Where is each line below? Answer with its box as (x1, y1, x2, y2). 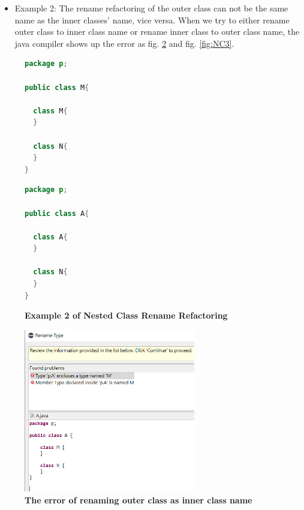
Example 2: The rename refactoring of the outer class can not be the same (14, 2, 288, 14)
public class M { (25, 83, 89, 92)
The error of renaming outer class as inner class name (25, 493, 252, 506)
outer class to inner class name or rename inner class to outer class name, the (14, 25, 300, 38)
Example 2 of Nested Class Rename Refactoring (25, 309, 228, 322)
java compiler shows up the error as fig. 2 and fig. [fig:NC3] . (14, 37, 234, 49)
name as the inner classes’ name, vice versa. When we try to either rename (14, 13, 290, 26)
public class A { (25, 209, 89, 218)
